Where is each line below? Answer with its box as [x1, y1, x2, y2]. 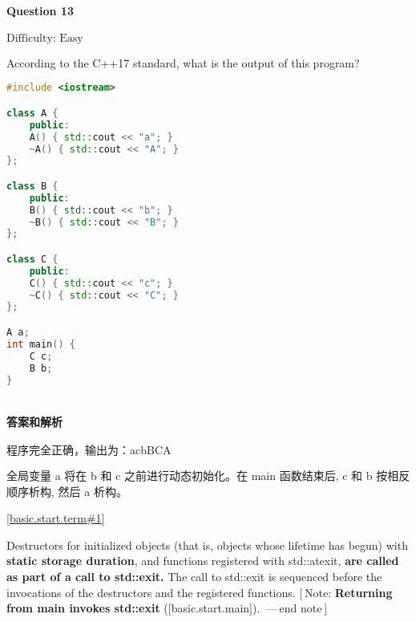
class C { [6, 253, 59, 265]
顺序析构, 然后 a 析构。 [6, 482, 127, 499]
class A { [6, 107, 59, 119]
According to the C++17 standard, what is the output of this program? [6, 54, 360, 71]
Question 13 [6, 2, 74, 18]
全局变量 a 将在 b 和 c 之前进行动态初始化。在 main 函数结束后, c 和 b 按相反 [6, 467, 410, 484]
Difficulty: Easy [6, 32, 83, 44]
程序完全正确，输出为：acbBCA [6, 445, 172, 457]
